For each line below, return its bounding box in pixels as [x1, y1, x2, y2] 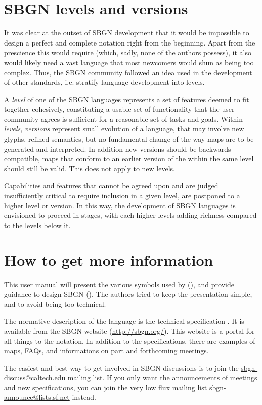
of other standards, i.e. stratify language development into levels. [4, 77, 205, 87]
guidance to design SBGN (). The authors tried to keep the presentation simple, [4, 289, 252, 299]
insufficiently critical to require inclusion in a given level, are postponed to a [4, 190, 240, 201]
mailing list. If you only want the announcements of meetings [67, 372, 257, 383]
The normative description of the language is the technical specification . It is [4, 316, 244, 326]
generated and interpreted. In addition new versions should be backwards [4, 143, 231, 154]
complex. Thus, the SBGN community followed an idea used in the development [4, 67, 252, 77]
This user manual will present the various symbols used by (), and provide [4, 279, 234, 289]
